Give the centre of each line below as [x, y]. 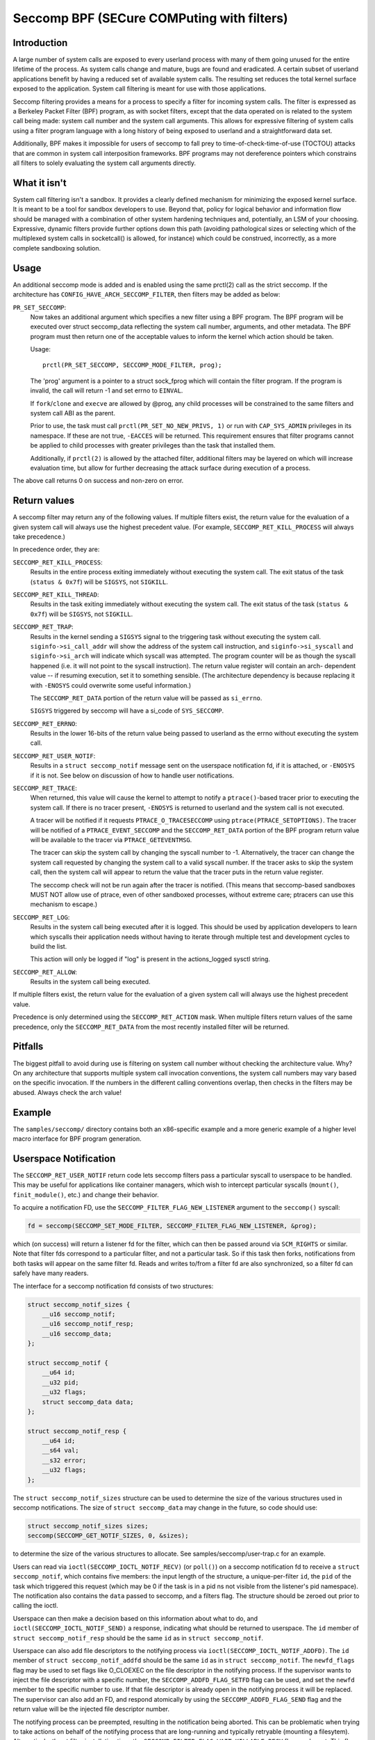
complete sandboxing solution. [57, 248]
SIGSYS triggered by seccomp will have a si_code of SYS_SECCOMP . [127, 711]
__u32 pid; [60, 1382]
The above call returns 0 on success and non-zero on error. [98, 481]
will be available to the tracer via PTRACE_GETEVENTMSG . [111, 840]
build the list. [49, 946]
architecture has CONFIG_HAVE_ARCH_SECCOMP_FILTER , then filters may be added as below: [147, 294]
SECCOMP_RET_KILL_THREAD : [56, 594]
